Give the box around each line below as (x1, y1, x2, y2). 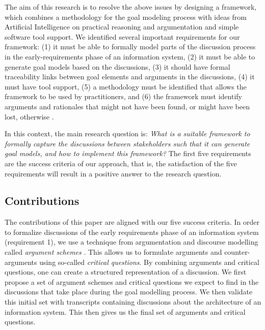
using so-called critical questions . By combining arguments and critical (39, 256, 259, 267)
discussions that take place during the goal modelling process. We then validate (5, 286, 253, 297)
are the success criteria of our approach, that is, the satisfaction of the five (5, 158, 237, 168)
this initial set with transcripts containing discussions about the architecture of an (5, 296, 261, 307)
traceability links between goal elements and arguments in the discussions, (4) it (5, 71, 255, 82)
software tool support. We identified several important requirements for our (5, 31, 240, 42)
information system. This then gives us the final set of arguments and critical (5, 306, 246, 317)
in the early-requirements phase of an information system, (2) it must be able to (5, 51, 255, 62)
